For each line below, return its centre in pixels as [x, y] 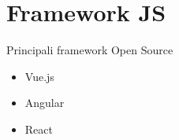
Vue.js [39, 76]
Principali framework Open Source [90, 50]
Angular [45, 103]
